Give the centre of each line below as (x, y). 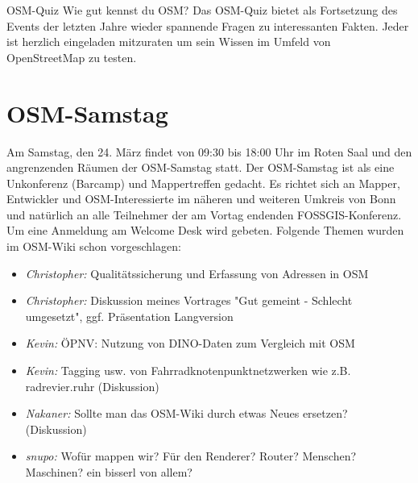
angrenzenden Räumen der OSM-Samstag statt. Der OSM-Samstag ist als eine (201, 167)
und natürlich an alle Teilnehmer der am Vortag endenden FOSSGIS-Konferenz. (204, 214)
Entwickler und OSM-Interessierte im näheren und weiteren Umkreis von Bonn (201, 199)
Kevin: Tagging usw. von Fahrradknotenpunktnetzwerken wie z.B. (188, 371)
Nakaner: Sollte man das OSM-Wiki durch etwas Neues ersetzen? (186, 413)
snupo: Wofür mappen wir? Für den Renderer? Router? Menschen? (191, 456)
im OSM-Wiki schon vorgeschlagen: (94, 246)
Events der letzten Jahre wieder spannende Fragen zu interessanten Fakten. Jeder (208, 25)
